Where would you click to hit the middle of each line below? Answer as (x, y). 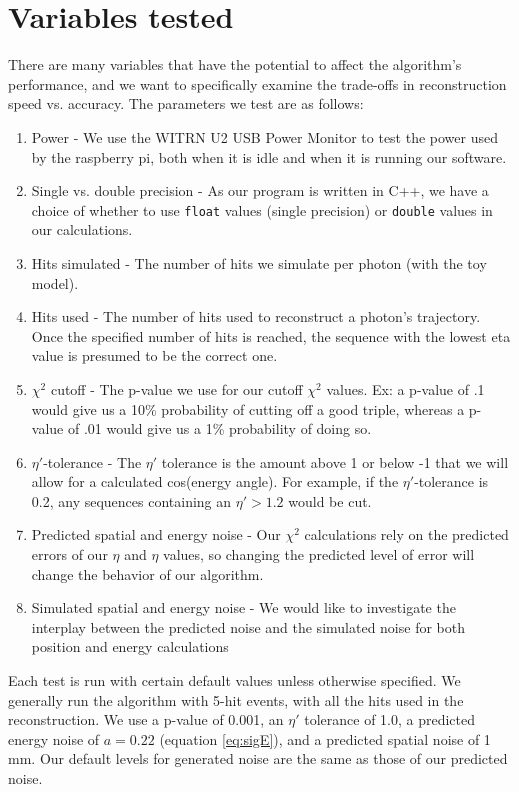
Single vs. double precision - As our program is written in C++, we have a (260, 190)
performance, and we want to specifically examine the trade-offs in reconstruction (257, 83)
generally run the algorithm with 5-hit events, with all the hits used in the (236, 699)
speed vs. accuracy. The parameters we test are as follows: (186, 103)
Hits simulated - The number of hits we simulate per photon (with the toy (259, 262)
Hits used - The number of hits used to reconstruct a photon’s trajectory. (256, 316)
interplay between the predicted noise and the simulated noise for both (248, 626)
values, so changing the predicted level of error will (319, 554)
